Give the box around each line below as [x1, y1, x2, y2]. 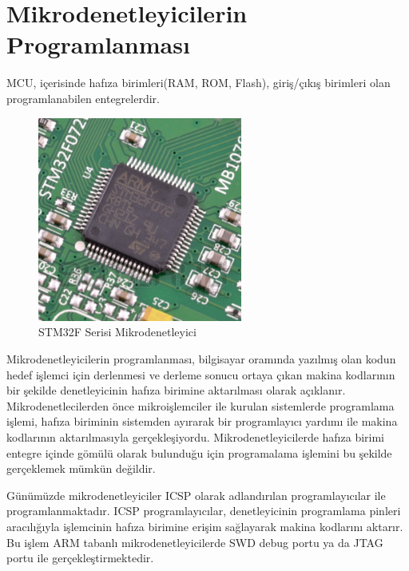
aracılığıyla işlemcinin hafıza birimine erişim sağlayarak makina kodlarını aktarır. [6, 518, 403, 535]
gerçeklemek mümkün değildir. [6, 460, 156, 477]
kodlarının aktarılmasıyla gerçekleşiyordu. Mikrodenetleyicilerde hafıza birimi [6, 429, 385, 446]
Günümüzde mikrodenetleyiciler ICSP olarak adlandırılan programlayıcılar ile [6, 486, 386, 503]
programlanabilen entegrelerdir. [6, 89, 160, 106]
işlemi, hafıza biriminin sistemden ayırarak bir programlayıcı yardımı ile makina [6, 413, 398, 430]
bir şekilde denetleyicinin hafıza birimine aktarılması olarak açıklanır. [6, 382, 346, 399]
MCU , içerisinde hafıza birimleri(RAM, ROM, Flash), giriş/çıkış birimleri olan [6, 74, 391, 91]
